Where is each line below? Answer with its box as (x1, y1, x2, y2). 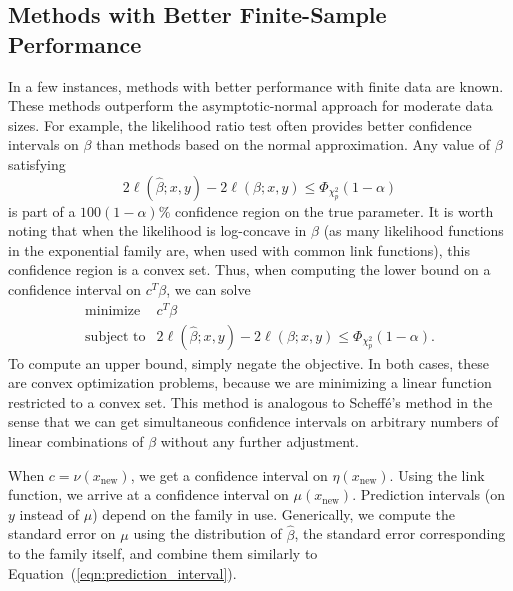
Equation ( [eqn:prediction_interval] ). (8, 562, 237, 583)
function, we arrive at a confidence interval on (8, 484, 289, 505)
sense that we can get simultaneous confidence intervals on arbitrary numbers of (8, 411, 499, 432)
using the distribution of (133, 523, 282, 544)
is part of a (8, 200, 76, 221)
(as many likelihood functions (323, 220, 504, 241)
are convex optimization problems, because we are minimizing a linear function (8, 372, 492, 393)
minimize (85, 303, 141, 318)
